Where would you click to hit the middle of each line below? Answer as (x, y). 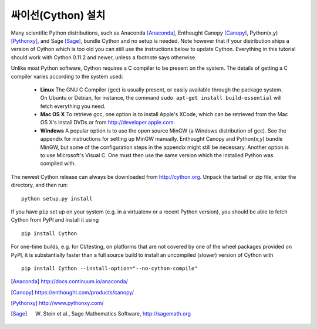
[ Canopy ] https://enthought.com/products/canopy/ (72, 292)
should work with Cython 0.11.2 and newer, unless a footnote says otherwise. (104, 57)
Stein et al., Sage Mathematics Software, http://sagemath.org (117, 314)
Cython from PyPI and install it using (55, 220)
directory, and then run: (39, 185)
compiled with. (58, 164)
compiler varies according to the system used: (67, 76)
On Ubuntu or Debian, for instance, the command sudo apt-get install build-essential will (161, 98)
